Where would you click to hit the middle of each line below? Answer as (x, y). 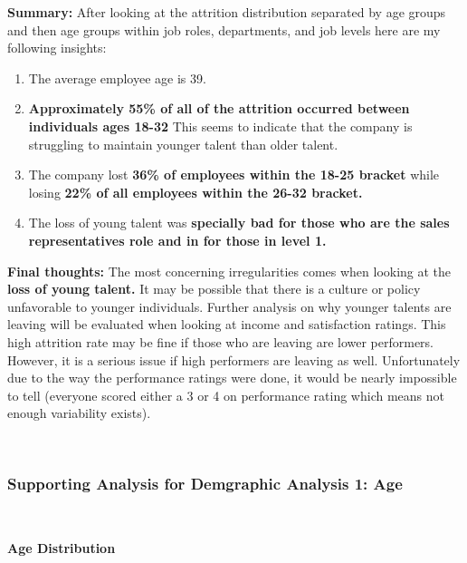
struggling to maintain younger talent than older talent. (183, 144)
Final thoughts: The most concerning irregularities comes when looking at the (229, 271)
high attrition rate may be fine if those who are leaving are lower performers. (221, 341)
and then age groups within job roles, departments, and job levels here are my (224, 29)
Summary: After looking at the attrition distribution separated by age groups (227, 12)
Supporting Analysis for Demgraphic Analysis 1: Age (205, 484)
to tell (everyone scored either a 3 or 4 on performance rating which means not (226, 395)
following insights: (57, 48)
